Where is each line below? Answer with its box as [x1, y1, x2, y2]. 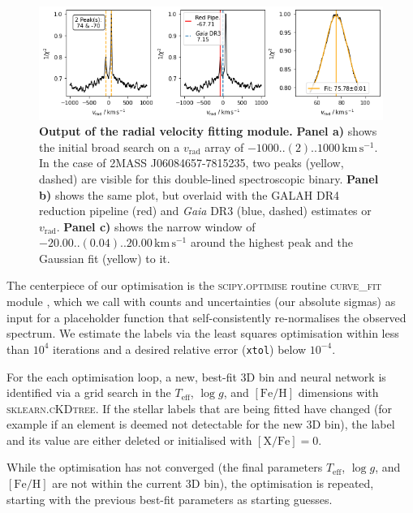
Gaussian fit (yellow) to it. [39, 249, 170, 266]
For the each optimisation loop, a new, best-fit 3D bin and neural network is [6, 368, 386, 385]
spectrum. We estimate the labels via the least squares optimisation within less [6, 325, 399, 342]
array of [204, 138, 244, 155]
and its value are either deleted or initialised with [6, 431, 252, 448]
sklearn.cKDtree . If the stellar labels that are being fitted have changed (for [6, 399, 393, 416]
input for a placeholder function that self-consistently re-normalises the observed [6, 308, 407, 325]
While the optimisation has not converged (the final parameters [6, 459, 323, 476]
